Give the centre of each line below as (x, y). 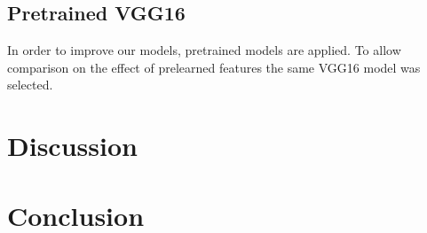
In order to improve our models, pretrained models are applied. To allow (204, 50)
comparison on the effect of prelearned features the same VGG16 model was (214, 67)
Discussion (72, 146)
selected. (30, 85)
